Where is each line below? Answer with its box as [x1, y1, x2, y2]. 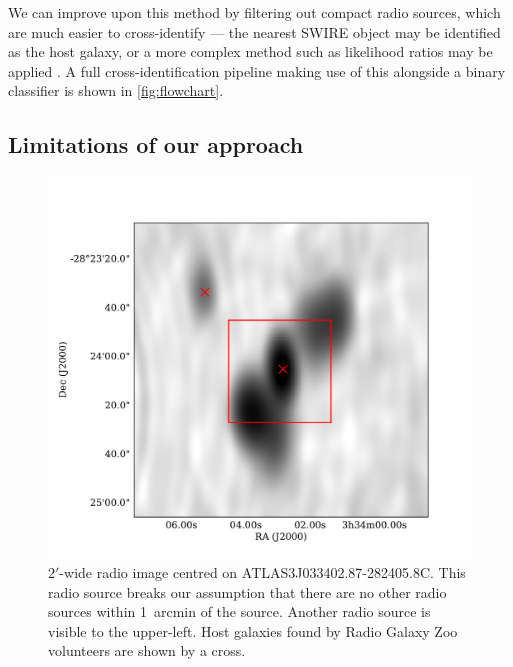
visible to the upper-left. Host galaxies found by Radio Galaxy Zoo [48, 620, 458, 641]
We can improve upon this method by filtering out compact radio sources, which [8, 2, 501, 22]
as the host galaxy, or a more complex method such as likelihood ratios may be [8, 41, 493, 62]
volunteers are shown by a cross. [48, 640, 246, 661]
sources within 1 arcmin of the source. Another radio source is [48, 601, 431, 622]
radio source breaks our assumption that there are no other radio [48, 581, 447, 602]
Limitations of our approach [8, 129, 304, 160]
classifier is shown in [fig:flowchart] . [8, 80, 224, 101]
